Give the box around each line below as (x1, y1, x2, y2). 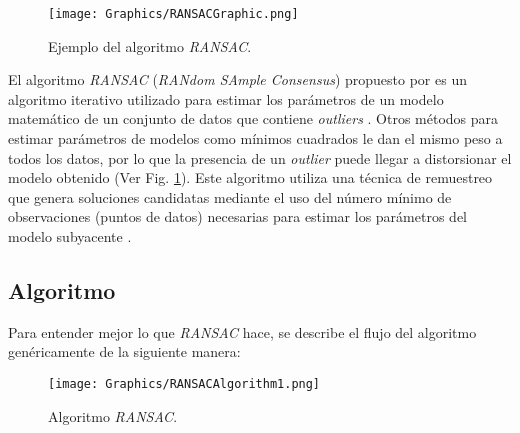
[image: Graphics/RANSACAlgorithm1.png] (48, 376, 321, 391)
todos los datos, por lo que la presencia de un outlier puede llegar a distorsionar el (8, 147, 512, 168)
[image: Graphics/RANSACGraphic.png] (48, 7, 299, 21)
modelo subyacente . (8, 226, 132, 246)
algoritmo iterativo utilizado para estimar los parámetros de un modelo (8, 88, 444, 109)
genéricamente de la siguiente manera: (8, 341, 241, 362)
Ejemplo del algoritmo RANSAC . (48, 35, 252, 56)
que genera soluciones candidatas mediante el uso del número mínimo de (8, 186, 452, 207)
